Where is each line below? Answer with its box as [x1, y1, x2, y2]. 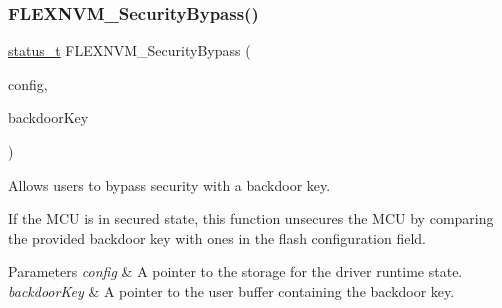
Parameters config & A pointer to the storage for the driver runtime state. [8, 261, 463, 282]
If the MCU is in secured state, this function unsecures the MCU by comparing [8, 208, 494, 229]
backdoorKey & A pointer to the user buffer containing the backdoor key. [8, 280, 455, 301]
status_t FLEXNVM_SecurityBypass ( [8, 40, 251, 61]
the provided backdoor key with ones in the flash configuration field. [8, 227, 426, 248]
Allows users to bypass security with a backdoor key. [8, 174, 331, 195]
